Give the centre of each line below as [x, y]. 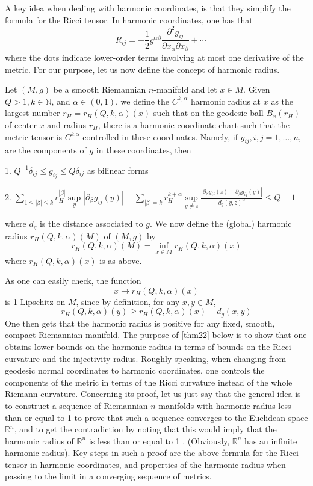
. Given [257, 89]
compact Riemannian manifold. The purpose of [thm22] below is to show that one [156, 335]
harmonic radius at [226, 101]
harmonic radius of [39, 441]
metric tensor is [34, 136]
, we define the [143, 101]
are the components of [46, 150]
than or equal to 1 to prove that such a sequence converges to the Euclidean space [156, 417]
